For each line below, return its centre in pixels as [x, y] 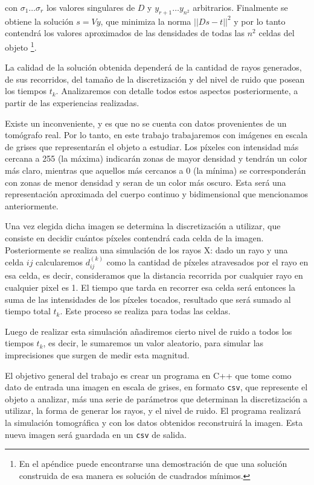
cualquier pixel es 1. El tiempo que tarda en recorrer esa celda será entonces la [150, 287]
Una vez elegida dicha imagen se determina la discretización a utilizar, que [143, 226]
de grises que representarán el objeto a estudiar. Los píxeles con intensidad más [152, 146]
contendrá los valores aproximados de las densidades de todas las [125, 33]
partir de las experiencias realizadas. [72, 103]
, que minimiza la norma [146, 21]
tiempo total [28, 311]
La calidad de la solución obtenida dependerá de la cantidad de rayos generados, [153, 67]
